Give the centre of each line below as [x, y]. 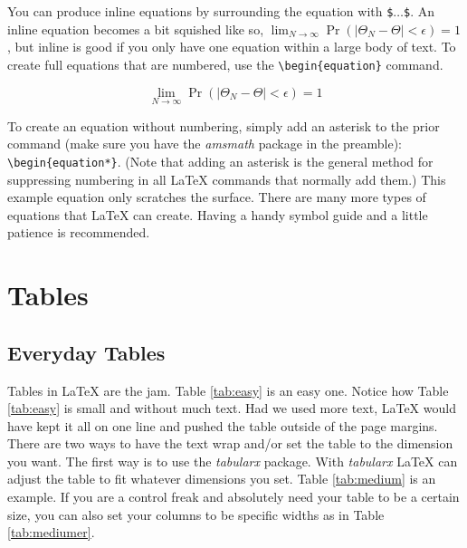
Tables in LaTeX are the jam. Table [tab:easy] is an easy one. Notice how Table [228, 390]
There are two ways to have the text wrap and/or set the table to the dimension [230, 443]
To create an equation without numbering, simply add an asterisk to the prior [224, 125]
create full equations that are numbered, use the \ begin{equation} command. [225, 64]
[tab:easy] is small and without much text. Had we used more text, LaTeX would [232, 408]
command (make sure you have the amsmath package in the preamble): [205, 144]
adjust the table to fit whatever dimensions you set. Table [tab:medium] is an [222, 479]
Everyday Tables [86, 352]
